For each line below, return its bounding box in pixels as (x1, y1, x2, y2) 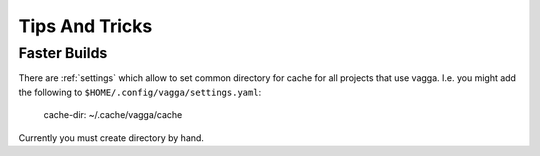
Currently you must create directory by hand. (18, 131, 205, 144)
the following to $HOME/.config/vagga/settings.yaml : (18, 86, 262, 98)
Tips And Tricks (18, 15, 153, 37)
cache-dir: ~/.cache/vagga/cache (43, 109, 183, 121)
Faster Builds (18, 44, 108, 62)
